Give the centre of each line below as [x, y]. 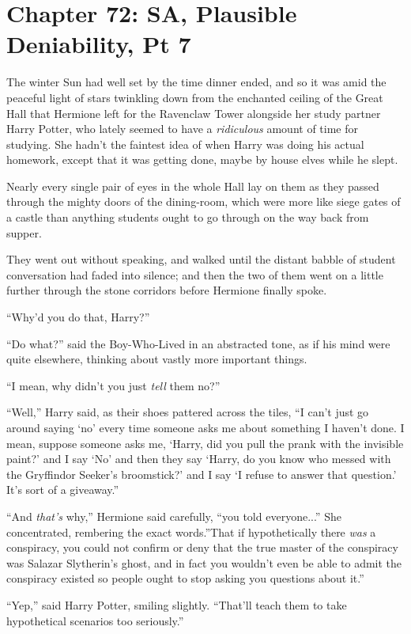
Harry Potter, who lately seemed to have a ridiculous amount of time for [183, 129]
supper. [24, 232]
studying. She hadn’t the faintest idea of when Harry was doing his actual [185, 144]
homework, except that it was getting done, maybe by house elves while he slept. [202, 159]
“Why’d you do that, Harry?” [78, 317]
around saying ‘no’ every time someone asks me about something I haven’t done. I [205, 427]
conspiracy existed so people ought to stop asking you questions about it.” [185, 578]
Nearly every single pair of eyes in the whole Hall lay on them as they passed [193, 186]
